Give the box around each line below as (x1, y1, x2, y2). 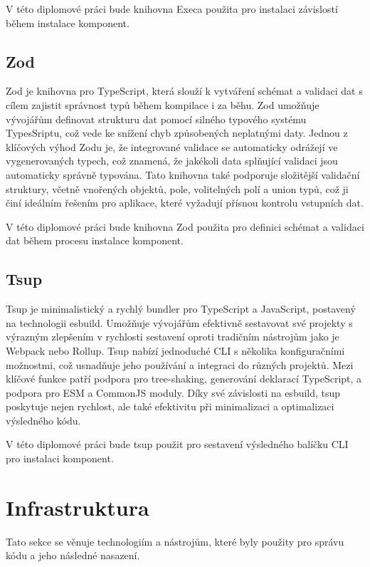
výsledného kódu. (6, 412, 81, 427)
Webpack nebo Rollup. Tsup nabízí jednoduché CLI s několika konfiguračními (6, 343, 345, 358)
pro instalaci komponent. (6, 451, 114, 466)
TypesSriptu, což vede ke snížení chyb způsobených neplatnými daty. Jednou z (6, 125, 348, 140)
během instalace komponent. (6, 15, 129, 30)
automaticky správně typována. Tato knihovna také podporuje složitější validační (6, 167, 360, 182)
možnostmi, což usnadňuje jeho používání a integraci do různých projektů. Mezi (6, 357, 354, 372)
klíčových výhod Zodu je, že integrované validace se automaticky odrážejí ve (6, 139, 338, 154)
